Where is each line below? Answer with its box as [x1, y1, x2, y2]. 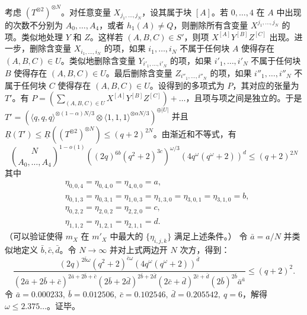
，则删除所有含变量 [173, 18, 248, 31]
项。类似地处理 [5, 30, 63, 43]
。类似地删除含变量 [60, 54, 136, 66]
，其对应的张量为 [232, 79, 299, 91]
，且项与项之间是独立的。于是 [186, 92, 302, 104]
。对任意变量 [60, 5, 111, 18]
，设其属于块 [142, 5, 192, 18]
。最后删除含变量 [105, 66, 172, 79]
